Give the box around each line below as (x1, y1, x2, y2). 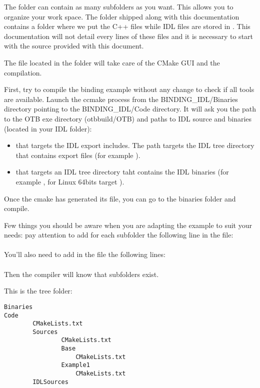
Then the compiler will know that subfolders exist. (4, 268, 159, 279)
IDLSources (32, 378, 68, 385)
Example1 (61, 361, 90, 369)
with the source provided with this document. (4, 40, 144, 51)
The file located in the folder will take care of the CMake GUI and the (4, 57, 220, 67)
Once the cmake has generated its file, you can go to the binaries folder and (4, 193, 236, 203)
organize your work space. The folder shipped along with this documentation (4, 11, 239, 21)
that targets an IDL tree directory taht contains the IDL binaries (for (15, 166, 229, 177)
